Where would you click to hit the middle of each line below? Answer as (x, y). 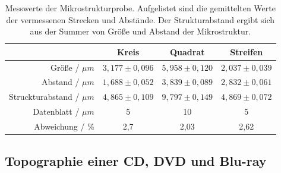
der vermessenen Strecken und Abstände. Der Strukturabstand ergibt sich (140, 19)
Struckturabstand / (44, 97)
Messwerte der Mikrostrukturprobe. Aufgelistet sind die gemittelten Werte (140, 8)
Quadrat (187, 51)
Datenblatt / (56, 111)
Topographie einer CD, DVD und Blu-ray (136, 161)
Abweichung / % (64, 126)
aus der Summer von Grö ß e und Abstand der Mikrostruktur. (140, 31)
